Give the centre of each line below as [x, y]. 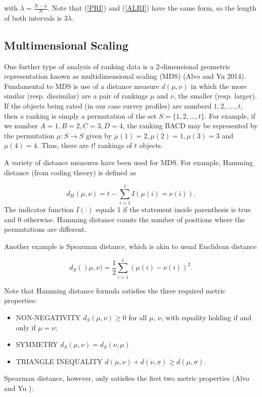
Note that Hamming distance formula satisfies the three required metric [115, 290]
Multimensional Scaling [66, 45]
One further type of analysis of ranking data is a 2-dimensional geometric [117, 66]
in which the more [219, 86]
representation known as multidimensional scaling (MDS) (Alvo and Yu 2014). [125, 76]
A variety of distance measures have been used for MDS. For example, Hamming [128, 162]
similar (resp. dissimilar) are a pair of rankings [76, 96]
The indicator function [39, 209]
